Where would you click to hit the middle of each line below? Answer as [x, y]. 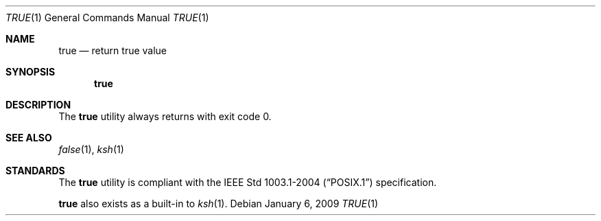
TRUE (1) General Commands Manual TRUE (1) [107, 18]
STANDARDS [35, 171]
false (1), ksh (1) [91, 149]
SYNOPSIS [31, 72]
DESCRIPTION [38, 105]
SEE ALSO [29, 138]
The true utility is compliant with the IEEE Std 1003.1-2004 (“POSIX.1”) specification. [248, 182]
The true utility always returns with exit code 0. [165, 116]
